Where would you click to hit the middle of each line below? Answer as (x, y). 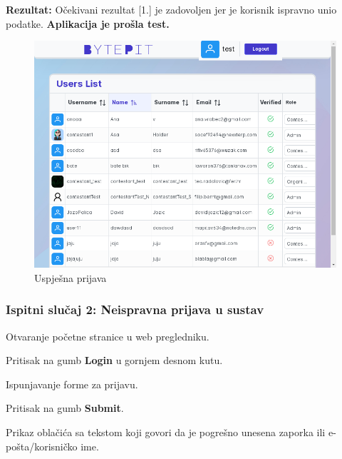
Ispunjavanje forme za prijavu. (72, 384)
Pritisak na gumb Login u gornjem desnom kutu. (114, 360)
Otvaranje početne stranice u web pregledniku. (108, 336)
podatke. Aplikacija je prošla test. (88, 23)
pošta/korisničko (42, 446)
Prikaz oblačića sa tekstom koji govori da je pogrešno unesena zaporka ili (166, 432)
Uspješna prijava (71, 277)
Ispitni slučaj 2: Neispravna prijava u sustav (135, 309)
